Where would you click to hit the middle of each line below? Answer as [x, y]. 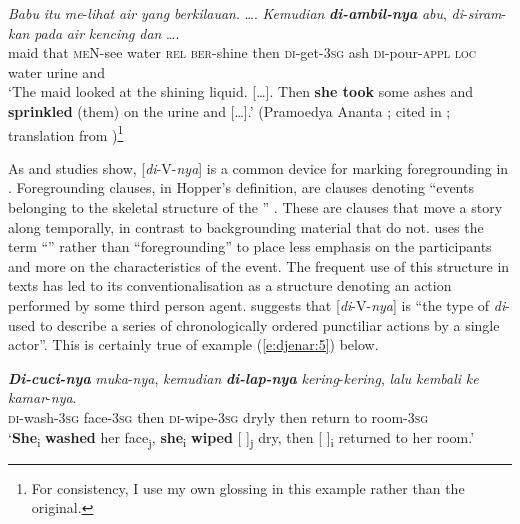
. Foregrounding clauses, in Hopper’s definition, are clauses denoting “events [241, 187]
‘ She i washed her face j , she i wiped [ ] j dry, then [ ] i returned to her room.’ [241, 438]
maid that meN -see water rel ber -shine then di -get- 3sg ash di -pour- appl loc [242, 52]
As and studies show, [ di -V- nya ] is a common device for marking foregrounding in [258, 167]
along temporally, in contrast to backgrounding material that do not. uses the [246, 226]
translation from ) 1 [66, 133]
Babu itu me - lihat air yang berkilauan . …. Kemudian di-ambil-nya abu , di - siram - [257, 13]
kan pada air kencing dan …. [94, 32]
